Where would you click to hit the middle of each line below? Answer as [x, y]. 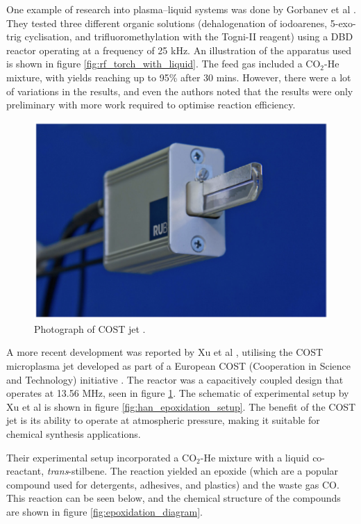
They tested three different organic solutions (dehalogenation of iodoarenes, [167, 23]
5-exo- [343, 23]
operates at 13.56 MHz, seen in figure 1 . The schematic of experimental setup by [178, 393]
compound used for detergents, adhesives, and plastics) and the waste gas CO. [173, 484]
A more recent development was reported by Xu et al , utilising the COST [165, 352]
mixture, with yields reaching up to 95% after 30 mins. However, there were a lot [179, 77]
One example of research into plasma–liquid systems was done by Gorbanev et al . [181, 9]
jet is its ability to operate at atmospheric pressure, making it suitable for [163, 420]
